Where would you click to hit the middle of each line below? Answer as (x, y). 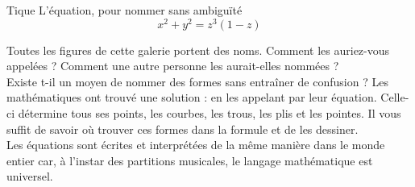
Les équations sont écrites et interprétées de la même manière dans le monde (196, 145)
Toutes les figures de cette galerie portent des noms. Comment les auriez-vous (198, 50)
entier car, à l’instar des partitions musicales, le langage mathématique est (190, 160)
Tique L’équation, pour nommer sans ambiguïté (124, 10)
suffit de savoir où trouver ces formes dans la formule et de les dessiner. (183, 129)
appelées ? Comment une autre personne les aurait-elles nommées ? (173, 66)
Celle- (395, 97)
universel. (30, 176)
